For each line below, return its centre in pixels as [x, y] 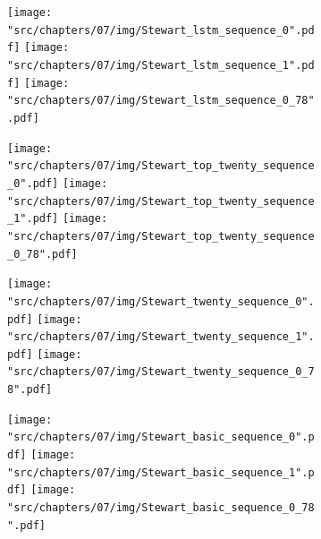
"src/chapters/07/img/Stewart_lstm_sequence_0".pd [161, 30]
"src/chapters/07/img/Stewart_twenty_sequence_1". [161, 337]
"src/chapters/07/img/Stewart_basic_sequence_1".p [161, 472]
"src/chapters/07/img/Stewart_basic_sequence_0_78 [161, 508]
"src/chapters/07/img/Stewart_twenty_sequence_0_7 [161, 372]
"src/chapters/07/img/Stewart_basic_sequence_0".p [161, 437]
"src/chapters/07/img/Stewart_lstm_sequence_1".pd [161, 65]
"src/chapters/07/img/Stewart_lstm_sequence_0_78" [161, 101]
